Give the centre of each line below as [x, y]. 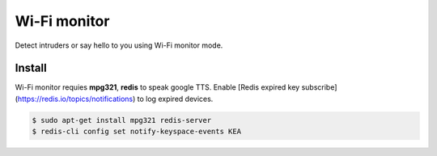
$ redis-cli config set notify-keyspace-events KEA [137, 132]
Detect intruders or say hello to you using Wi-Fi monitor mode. [119, 45]
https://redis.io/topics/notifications [75, 99]
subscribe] [319, 87]
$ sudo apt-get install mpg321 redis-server [122, 120]
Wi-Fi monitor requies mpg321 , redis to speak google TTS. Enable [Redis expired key [157, 87]
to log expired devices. [175, 99]
